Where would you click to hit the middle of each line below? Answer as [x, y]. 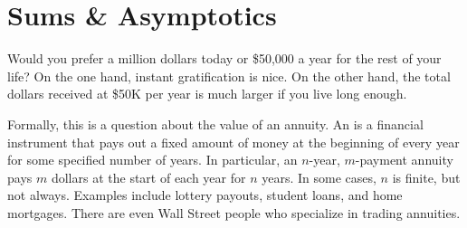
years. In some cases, [319, 177]
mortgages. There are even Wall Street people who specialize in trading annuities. [234, 212]
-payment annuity [404, 160]
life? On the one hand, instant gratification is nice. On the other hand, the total [229, 76]
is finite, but [426, 177]
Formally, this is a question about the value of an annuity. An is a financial [215, 123]
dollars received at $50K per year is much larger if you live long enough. [207, 94]
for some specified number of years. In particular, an [152, 160]
